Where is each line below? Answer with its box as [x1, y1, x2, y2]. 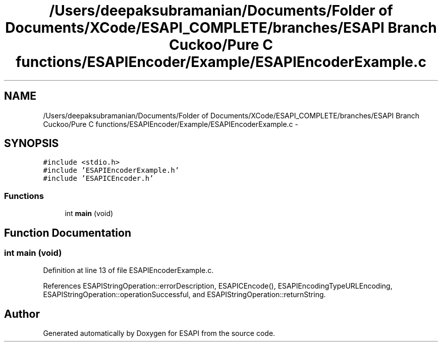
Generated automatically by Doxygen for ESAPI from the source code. [43, 329, 275, 338]
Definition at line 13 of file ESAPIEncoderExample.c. [43, 266, 214, 275]
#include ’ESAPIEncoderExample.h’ [43, 166, 180, 175]
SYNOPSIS [4, 137, 59, 150]
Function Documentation [4, 226, 131, 239]
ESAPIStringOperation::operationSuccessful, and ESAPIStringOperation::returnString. [43, 290, 326, 299]
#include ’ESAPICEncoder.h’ [43, 174, 154, 183]
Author [4, 307, 40, 320]
